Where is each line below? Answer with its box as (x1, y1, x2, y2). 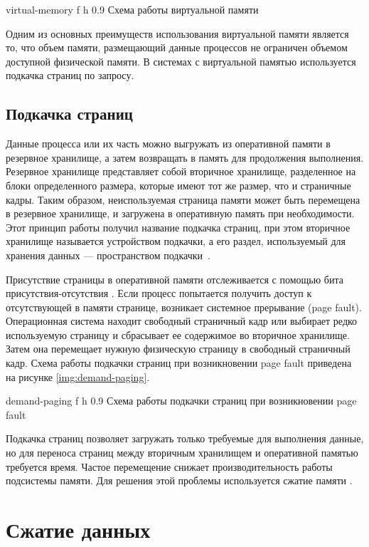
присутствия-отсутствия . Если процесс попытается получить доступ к (6, 286, 312, 301)
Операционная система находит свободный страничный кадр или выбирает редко (6, 313, 358, 328)
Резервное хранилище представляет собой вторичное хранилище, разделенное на (6, 164, 356, 179)
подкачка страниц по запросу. (6, 68, 134, 83)
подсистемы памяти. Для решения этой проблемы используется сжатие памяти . (6, 473, 353, 488)
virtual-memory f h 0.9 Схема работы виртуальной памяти (6, 2, 259, 16)
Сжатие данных (6, 515, 151, 544)
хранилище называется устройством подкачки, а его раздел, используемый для (6, 234, 346, 249)
